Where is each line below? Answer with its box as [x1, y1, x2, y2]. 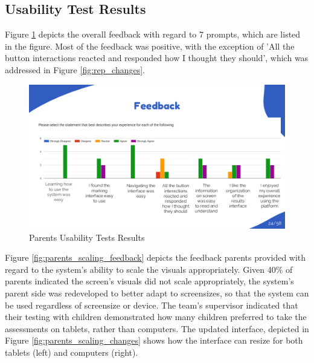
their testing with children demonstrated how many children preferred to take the [5, 310, 307, 323]
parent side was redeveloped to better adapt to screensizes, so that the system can [5, 287, 309, 299]
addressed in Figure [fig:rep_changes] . [5, 63, 145, 76]
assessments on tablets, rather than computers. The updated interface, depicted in [5, 322, 309, 335]
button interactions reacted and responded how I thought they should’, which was [5, 51, 309, 64]
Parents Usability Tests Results [29, 231, 145, 243]
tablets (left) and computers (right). [5, 346, 138, 359]
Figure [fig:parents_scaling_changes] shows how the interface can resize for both [5, 334, 303, 347]
